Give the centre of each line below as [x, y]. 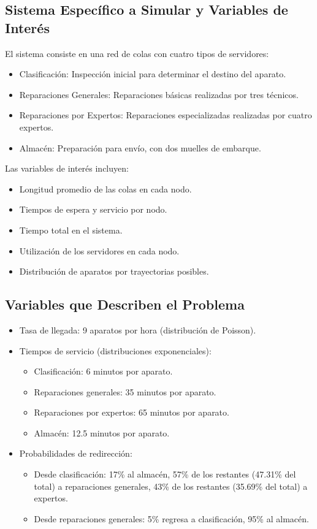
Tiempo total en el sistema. [71, 230]
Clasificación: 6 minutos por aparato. [103, 371]
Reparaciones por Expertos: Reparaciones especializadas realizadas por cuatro [166, 115]
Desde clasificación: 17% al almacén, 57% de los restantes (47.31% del [165, 474]
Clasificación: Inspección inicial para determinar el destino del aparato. [153, 74]
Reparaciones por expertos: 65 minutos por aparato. [132, 412]
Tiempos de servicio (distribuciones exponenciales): [115, 350]
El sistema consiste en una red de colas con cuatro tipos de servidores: [137, 53]
